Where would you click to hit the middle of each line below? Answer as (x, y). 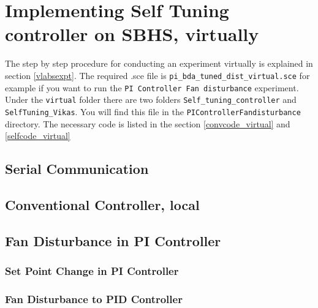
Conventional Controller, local (102, 204)
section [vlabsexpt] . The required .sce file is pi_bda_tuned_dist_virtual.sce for (157, 75)
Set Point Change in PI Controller (92, 270)
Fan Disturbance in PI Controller (113, 240)
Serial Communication (77, 169)
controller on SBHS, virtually (132, 34)
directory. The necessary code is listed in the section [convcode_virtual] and (148, 123)
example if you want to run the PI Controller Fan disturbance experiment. (152, 87)
